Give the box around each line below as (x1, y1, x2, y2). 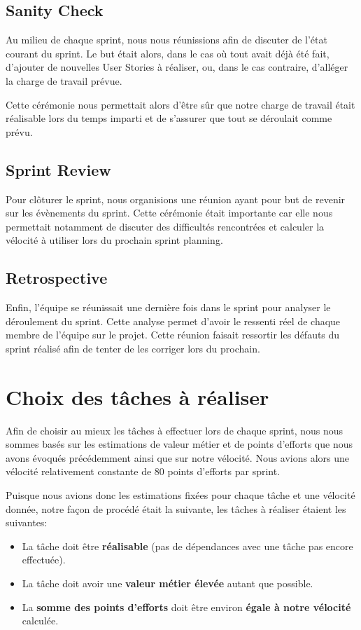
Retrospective (6, 267, 108, 289)
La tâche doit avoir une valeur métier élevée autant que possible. (22, 575, 313, 590)
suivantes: (6, 515, 48, 530)
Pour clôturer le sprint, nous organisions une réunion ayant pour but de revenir (6, 191, 346, 206)
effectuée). (22, 552, 66, 567)
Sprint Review (6, 158, 111, 180)
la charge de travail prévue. (6, 73, 122, 88)
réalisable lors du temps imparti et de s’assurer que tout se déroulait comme (6, 111, 332, 125)
